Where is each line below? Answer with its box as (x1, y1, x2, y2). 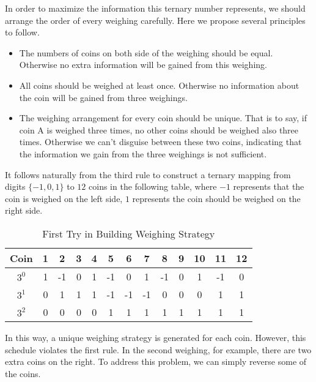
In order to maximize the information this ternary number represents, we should (5, 2, 306, 14)
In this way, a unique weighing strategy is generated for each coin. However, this (5, 331, 306, 343)
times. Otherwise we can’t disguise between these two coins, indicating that (19, 135, 302, 148)
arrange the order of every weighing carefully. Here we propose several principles (5, 13, 306, 26)
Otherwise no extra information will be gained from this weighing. (19, 58, 267, 71)
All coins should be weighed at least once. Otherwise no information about (19, 78, 299, 91)
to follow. (5, 26, 40, 39)
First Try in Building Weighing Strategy (42, 226, 215, 241)
